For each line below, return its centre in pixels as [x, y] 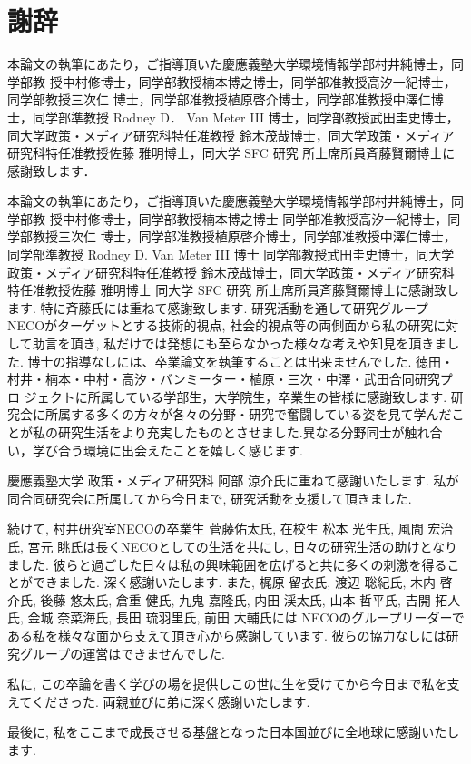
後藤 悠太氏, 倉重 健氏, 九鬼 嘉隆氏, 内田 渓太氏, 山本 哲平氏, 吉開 [235, 599]
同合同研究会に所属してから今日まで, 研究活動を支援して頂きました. [210, 498]
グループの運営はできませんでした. [122, 653]
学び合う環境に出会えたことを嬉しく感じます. [167, 450]
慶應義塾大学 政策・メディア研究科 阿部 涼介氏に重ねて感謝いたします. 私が [233, 480]
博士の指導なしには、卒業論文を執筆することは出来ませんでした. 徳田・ [240, 361]
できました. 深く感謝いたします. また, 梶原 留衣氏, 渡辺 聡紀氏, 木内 [234, 582]
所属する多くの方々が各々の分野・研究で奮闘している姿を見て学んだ [248, 414]
